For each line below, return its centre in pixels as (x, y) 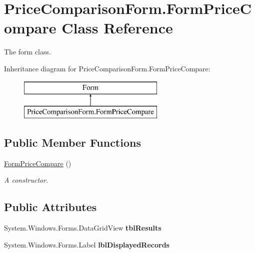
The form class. (27, 52)
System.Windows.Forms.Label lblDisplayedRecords (87, 244)
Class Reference (117, 28)
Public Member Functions (72, 142)
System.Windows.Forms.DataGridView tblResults (83, 228)
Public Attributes (50, 207)
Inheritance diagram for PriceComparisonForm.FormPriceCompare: (107, 68)
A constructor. (26, 180)
